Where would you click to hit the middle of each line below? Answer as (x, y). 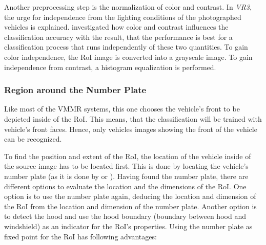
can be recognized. (33, 139)
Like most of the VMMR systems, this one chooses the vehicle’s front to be (122, 109)
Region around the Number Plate (75, 90)
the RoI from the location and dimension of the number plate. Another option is (130, 206)
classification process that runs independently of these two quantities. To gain (126, 47)
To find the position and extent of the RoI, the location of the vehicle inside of (128, 156)
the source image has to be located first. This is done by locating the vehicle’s (126, 166)
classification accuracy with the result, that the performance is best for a (118, 37)
